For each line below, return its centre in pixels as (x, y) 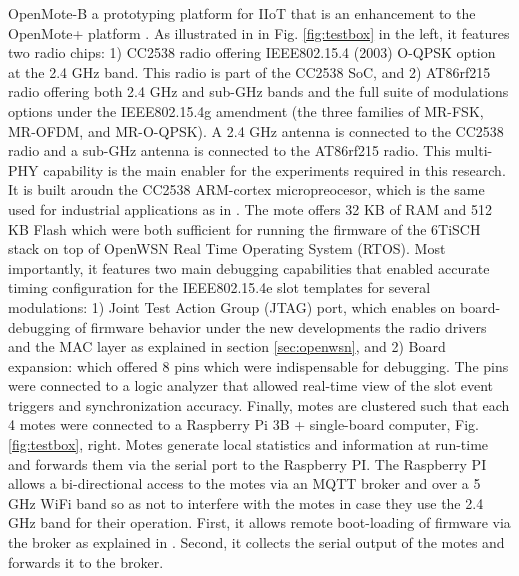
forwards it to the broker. (86, 561)
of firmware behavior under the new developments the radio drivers (280, 326)
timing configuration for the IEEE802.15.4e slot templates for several (219, 287)
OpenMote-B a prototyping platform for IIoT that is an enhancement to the (242, 13)
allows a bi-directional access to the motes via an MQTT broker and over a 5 (244, 483)
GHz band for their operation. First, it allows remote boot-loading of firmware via (259, 522)
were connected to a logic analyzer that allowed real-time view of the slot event (251, 385)
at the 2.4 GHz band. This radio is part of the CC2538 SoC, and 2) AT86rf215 (249, 71)
